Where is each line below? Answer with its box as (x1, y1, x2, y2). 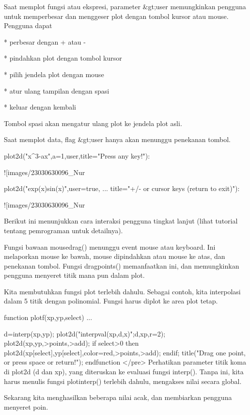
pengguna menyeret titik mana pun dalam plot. (4, 270, 145, 280)
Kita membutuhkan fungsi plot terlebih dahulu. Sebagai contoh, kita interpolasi (4, 286, 241, 296)
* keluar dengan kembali (4, 102, 76, 112)
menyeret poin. (4, 401, 48, 412)
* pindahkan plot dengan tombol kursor (4, 53, 122, 63)
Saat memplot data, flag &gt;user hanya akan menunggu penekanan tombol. (4, 134, 231, 144)
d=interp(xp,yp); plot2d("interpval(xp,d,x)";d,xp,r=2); (4, 328, 166, 338)
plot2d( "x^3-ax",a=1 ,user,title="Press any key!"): (4, 150, 150, 160)
